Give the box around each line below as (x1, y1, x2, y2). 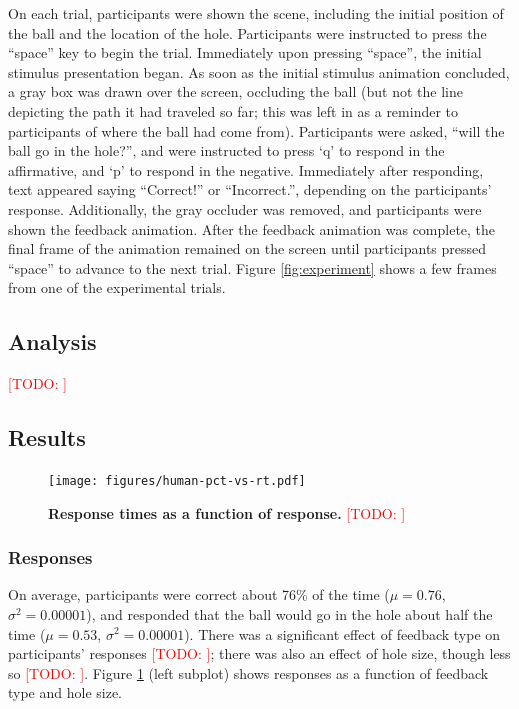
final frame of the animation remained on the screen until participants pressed (8, 238, 487, 259)
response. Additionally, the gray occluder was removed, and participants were (8, 198, 482, 219)
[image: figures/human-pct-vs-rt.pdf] (48, 473, 306, 488)
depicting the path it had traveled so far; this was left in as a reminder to (8, 100, 459, 121)
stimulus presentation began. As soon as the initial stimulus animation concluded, (8, 61, 510, 82)
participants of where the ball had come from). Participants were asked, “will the (8, 120, 505, 141)
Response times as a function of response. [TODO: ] (48, 502, 406, 523)
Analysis (8, 326, 97, 357)
